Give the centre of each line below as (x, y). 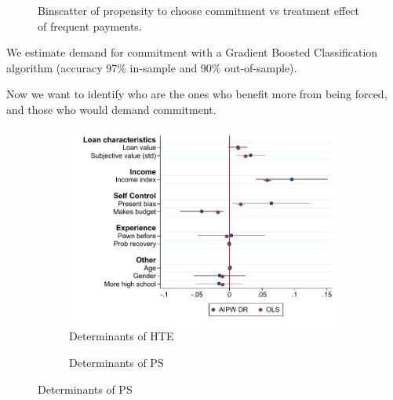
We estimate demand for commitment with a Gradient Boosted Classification (192, 52)
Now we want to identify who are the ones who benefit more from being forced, (197, 94)
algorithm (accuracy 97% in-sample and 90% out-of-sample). (152, 67)
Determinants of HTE (122, 336)
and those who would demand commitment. (111, 109)
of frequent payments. (90, 26)
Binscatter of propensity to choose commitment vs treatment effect (199, 10)
